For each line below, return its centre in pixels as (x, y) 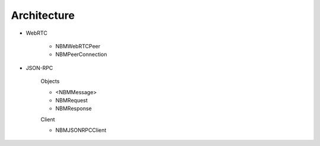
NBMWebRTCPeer (78, 46)
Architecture (43, 15)
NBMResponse (73, 108)
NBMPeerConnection (81, 54)
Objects (50, 81)
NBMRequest (72, 100)
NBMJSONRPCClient (81, 130)
